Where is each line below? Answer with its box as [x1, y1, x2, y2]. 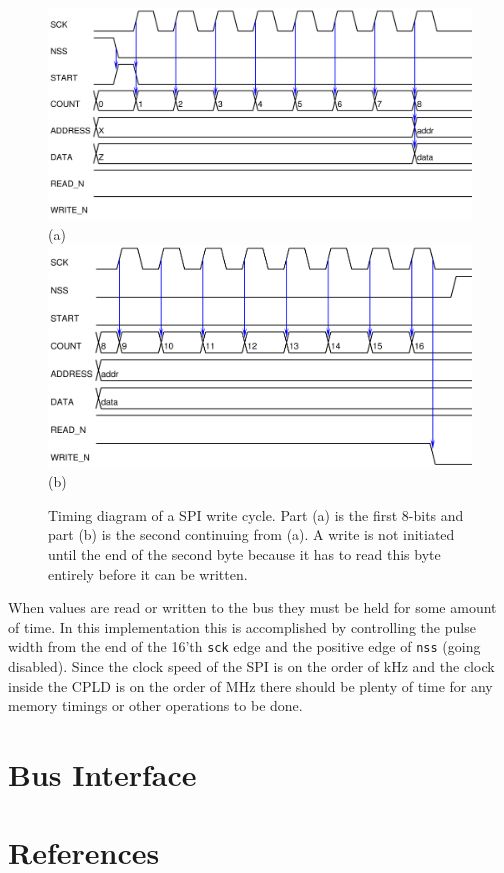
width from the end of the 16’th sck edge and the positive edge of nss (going [8, 636, 481, 657]
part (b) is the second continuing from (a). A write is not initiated [48, 524, 455, 545]
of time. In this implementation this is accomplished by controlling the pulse [8, 616, 476, 637]
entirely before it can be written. [48, 563, 248, 584]
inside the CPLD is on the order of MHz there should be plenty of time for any [8, 675, 493, 696]
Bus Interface [8, 754, 197, 795]
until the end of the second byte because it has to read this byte [48, 544, 441, 565]
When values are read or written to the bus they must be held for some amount [8, 597, 497, 618]
